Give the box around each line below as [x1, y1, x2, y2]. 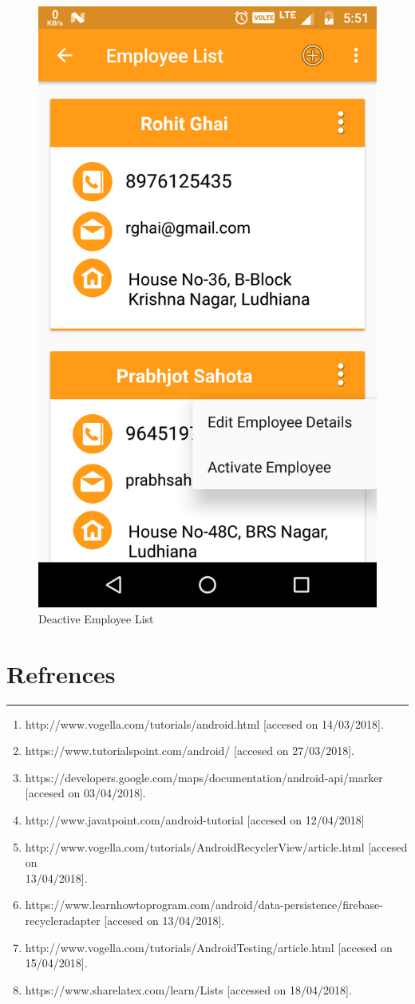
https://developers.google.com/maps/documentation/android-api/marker [25, 769, 383, 785]
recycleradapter [25, 912, 101, 929]
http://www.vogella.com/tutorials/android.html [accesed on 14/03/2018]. [25, 715, 384, 732]
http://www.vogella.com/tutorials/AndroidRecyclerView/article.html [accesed [25, 838, 408, 855]
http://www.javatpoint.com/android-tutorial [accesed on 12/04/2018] [25, 812, 365, 828]
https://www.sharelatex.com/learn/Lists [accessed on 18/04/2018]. [25, 981, 352, 998]
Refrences [6, 657, 116, 690]
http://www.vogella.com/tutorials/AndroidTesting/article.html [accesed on [25, 939, 393, 955]
